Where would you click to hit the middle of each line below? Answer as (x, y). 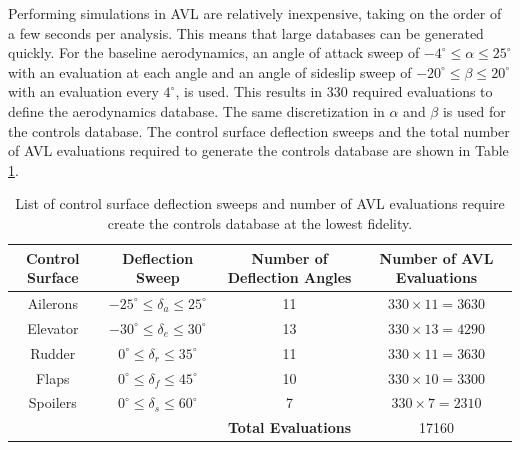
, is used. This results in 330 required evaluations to (334, 91)
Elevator (53, 327)
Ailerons (52, 302)
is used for (474, 110)
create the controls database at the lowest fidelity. (260, 222)
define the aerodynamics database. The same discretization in (196, 110)
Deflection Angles (289, 277)
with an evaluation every (83, 91)
